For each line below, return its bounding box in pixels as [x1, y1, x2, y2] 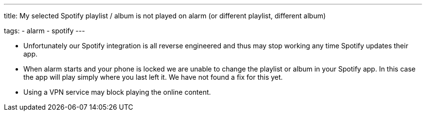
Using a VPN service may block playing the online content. [23, 88, 211, 96]
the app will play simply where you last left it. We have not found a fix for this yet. [23, 73, 283, 81]
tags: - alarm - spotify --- [4, 27, 85, 35]
